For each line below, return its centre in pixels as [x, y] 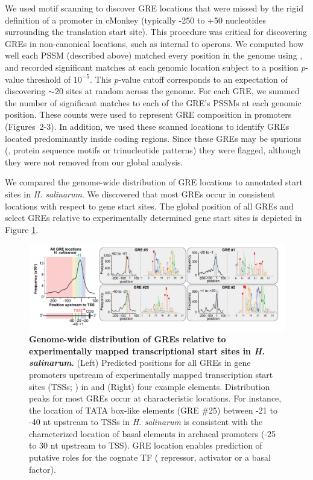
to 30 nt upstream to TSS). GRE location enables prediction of [146, 445]
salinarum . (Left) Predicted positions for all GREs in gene [140, 363]
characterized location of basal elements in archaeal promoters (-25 [153, 433]
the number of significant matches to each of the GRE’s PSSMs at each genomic [153, 102]
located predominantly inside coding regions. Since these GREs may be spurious [153, 138]
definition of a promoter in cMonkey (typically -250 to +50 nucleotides [136, 20]
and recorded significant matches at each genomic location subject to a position [152, 67]
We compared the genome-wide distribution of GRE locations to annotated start [154, 182]
